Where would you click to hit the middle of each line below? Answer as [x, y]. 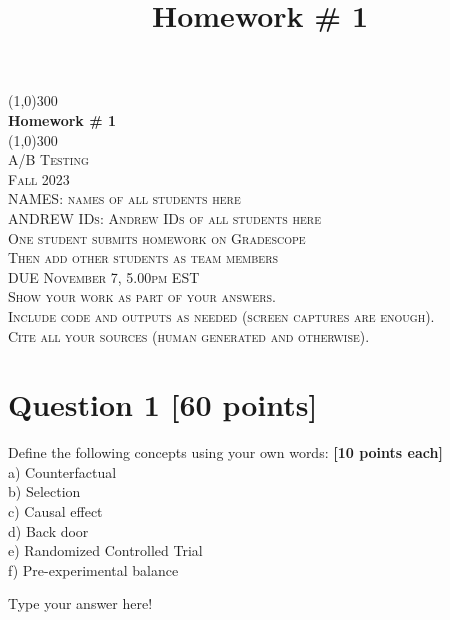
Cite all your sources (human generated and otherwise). [189, 335]
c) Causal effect [55, 511]
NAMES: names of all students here [124, 198]
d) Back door [48, 530]
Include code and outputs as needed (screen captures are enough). [221, 315]
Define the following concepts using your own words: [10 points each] [225, 452]
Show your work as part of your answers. [142, 296]
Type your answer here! [80, 603]
